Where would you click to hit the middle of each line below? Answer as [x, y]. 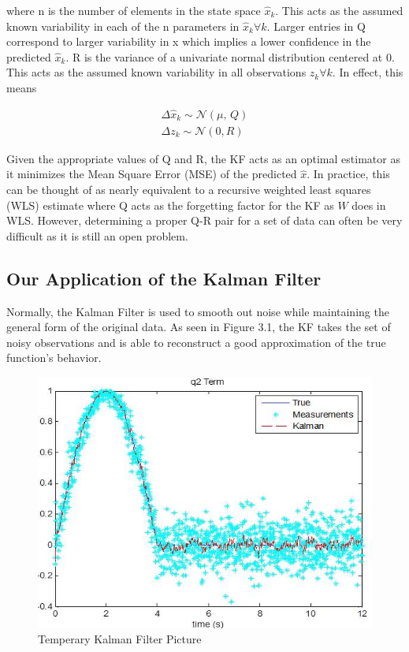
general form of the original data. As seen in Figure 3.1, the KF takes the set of [199, 327]
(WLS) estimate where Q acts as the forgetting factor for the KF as [170, 205]
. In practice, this [348, 174]
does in [369, 205]
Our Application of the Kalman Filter [164, 278]
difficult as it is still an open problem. [97, 235]
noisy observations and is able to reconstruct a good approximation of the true [196, 342]
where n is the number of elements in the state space [134, 10]
